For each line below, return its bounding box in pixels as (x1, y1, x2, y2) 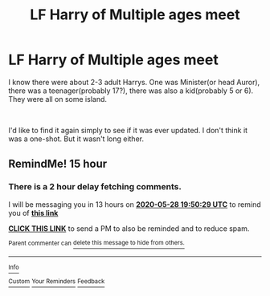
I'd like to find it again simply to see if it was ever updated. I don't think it (8, 125, 247, 135)
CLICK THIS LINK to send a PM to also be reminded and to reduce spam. (8, 223, 250, 233)
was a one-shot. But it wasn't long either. (8, 134, 145, 144)
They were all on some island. (8, 94, 107, 103)
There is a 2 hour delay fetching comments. (8, 181, 182, 193)
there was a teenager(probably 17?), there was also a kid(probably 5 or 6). (8, 86, 254, 95)
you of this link (8, 208, 59, 217)
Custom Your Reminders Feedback (8, 278, 105, 286)
